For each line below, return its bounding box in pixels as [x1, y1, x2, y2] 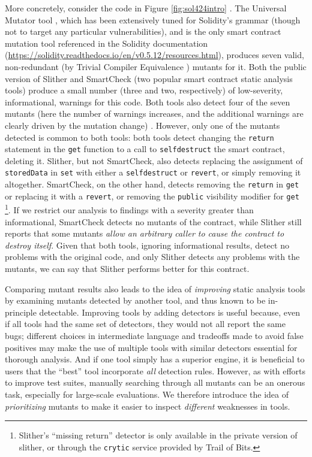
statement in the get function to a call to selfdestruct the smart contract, [5, 143, 285, 155]
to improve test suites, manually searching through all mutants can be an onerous [5, 376, 305, 389]
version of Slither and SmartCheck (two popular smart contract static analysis [5, 72, 293, 84]
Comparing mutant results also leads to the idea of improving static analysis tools [5, 282, 305, 295]
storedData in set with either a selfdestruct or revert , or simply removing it [5, 166, 301, 178]
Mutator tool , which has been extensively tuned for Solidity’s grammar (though [5, 13, 301, 26]
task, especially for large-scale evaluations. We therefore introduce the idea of [5, 388, 289, 400]
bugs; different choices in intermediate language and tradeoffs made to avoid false [5, 329, 304, 341]
